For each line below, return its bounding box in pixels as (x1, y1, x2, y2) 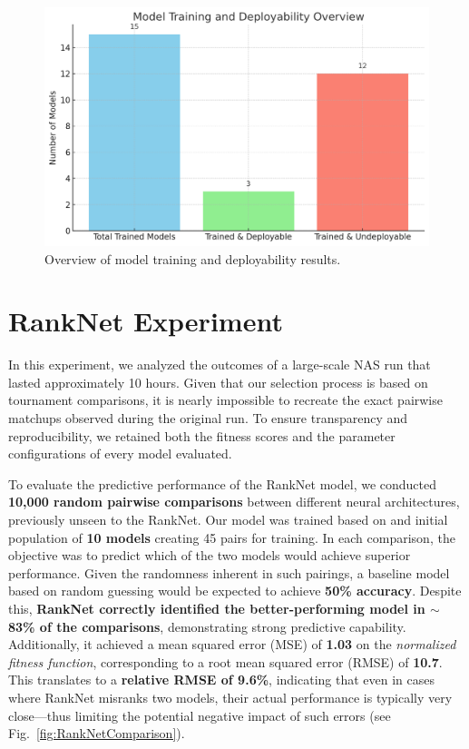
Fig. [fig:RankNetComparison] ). (8, 724, 185, 743)
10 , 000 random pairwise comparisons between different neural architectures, (8, 492, 460, 511)
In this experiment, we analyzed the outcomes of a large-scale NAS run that (8, 355, 431, 374)
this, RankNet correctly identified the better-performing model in (8, 598, 425, 617)
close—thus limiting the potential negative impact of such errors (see (8, 705, 391, 724)
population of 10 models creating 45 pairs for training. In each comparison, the (8, 527, 455, 547)
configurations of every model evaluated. (8, 444, 232, 463)
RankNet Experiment (8, 302, 283, 340)
